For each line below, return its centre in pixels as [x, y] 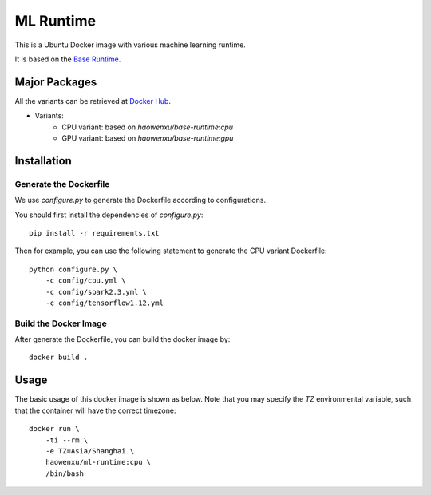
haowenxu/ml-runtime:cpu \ [98, 462]
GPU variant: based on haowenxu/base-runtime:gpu [148, 138]
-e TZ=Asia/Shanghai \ [90, 451]
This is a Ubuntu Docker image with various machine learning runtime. [130, 45]
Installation [43, 161]
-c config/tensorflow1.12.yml [104, 303]
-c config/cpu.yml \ [85, 281]
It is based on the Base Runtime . [68, 59]
